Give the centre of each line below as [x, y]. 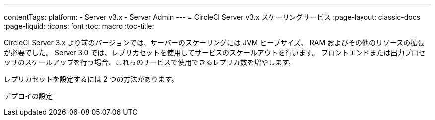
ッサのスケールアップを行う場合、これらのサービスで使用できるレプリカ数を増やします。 [150, 62]
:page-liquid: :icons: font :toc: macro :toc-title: [79, 26]
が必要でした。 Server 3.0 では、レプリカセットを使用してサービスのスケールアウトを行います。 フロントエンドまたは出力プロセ [215, 52]
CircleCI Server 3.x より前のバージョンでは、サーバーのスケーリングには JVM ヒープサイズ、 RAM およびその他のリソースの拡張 [214, 42]
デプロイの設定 [28, 96]
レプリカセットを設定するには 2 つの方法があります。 [91, 79]
